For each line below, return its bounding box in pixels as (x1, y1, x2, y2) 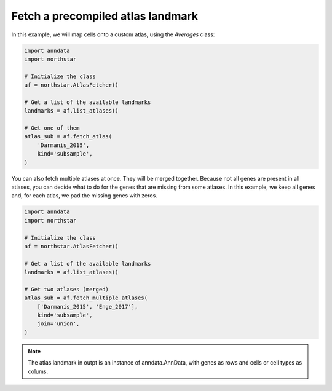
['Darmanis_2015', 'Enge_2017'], (37, 303, 138, 310)
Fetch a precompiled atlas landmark (11, 9, 199, 23)
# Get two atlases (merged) (24, 286, 109, 293)
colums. (28, 368, 49, 375)
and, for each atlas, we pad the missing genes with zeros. (11, 192, 158, 199)
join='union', (37, 320, 80, 327)
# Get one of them (24, 125, 80, 132)
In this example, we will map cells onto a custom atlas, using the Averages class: (11, 31, 215, 38)
